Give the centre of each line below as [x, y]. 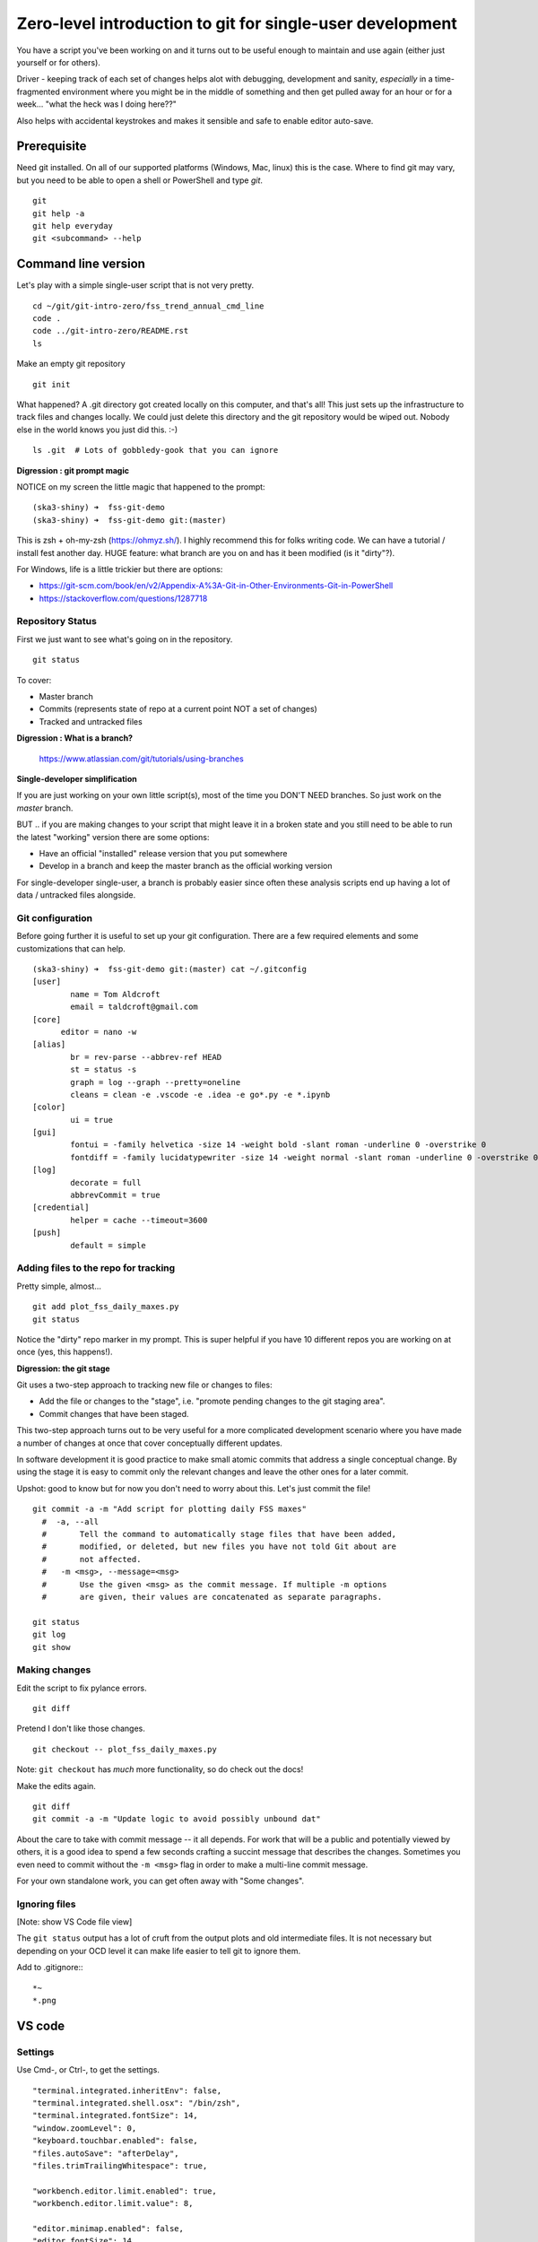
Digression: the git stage [64, 1369]
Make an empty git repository [71, 364]
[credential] [61, 1208]
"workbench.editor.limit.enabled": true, [125, 2191]
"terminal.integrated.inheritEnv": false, [127, 2090]
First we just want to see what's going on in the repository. [125, 639]
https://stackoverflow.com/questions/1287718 [123, 598]
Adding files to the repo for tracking [96, 1268]
